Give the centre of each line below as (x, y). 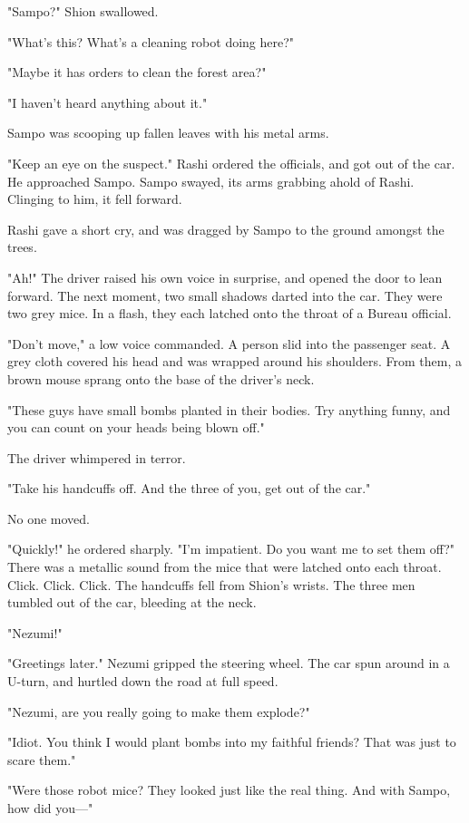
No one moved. (49, 518)
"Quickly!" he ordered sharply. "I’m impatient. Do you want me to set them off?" (231, 549)
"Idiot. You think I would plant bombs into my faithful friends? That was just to (232, 742)
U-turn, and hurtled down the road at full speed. (143, 681)
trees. (22, 247)
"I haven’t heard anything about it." (107, 102)
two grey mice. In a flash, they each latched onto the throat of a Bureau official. (230, 313)
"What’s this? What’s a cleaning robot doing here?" (151, 41)
